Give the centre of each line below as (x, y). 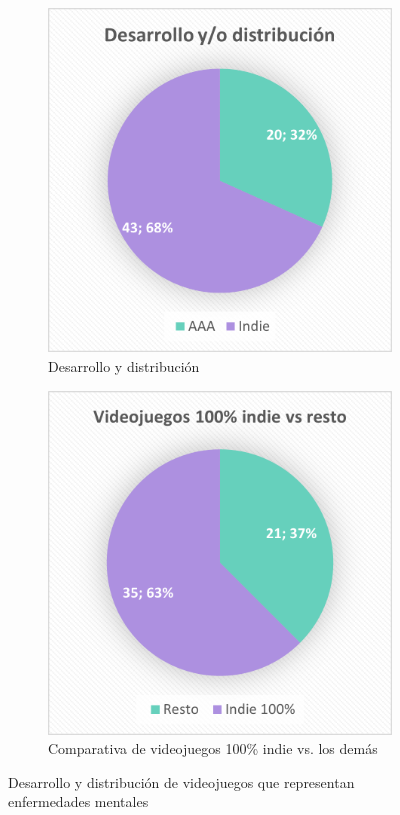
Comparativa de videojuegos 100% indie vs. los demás (213, 748)
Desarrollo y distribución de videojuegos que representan (181, 781)
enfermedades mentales (78, 801)
